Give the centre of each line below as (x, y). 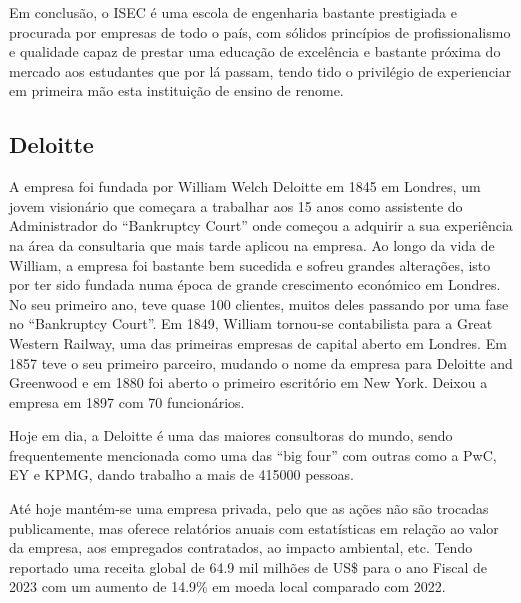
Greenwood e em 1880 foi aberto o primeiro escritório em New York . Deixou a (248, 382)
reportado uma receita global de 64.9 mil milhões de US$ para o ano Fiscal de (248, 566)
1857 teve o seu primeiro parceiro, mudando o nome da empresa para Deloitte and (261, 362)
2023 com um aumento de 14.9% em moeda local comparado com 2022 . (227, 586)
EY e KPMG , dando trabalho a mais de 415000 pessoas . (182, 474)
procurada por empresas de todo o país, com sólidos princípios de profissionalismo (260, 31)
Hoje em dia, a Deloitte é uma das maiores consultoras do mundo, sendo (231, 435)
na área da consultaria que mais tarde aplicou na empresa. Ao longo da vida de (252, 244)
